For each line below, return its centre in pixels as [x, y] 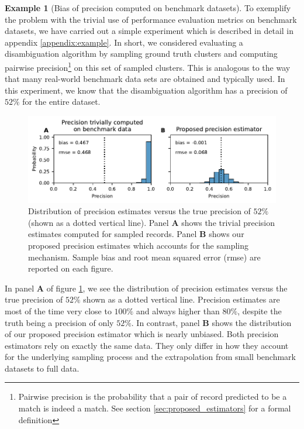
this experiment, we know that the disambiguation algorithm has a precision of [146, 90]
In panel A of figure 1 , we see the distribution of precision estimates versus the [146, 288]
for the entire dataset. [61, 102]
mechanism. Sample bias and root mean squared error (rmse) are [144, 257]
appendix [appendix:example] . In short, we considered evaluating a [124, 42]
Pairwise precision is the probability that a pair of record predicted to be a [153, 397]
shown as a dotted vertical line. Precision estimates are [182, 299]
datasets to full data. [42, 368]
